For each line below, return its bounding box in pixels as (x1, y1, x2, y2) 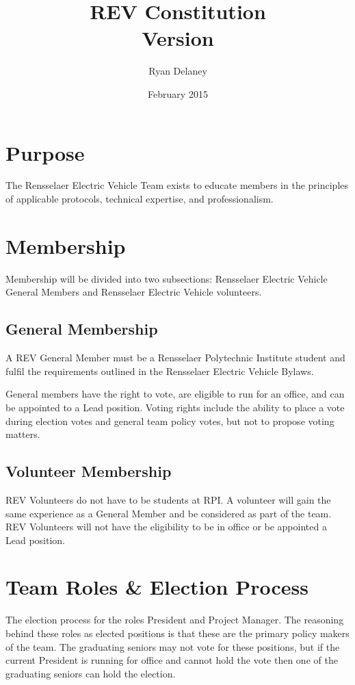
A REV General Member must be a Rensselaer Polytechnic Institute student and (5, 350, 345, 365)
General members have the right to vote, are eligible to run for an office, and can (5, 387, 345, 401)
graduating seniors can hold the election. (5, 666, 176, 680)
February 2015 (148, 86, 208, 101)
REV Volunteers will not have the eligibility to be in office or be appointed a (5, 519, 327, 534)
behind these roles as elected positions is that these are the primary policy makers (5, 626, 350, 640)
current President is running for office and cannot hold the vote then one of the (5, 653, 338, 667)
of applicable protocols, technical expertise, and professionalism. (5, 192, 274, 206)
